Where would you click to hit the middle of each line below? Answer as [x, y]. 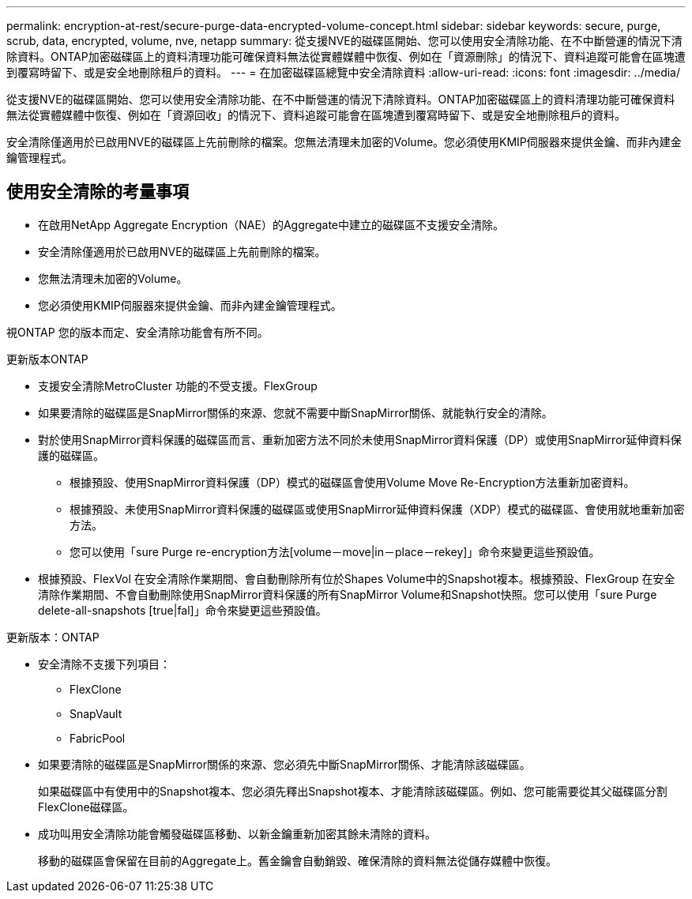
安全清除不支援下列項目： [104, 664]
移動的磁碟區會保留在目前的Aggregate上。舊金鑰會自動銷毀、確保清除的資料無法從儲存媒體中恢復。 [298, 860]
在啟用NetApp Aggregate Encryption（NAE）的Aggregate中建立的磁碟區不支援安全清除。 [271, 224]
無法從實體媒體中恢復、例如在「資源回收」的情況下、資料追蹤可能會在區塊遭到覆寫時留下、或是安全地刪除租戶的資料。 [316, 115]
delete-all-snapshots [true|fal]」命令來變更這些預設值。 [182, 610]
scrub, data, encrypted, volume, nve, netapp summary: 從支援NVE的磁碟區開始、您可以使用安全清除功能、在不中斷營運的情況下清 [344, 41]
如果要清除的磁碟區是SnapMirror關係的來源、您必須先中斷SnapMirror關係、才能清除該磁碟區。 [284, 764]
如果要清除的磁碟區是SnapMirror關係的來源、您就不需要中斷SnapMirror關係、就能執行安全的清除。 [295, 412]
